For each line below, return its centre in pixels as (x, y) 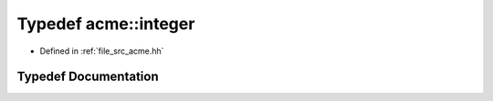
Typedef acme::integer (106, 24)
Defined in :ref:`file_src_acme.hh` (102, 51)
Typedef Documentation (88, 77)
